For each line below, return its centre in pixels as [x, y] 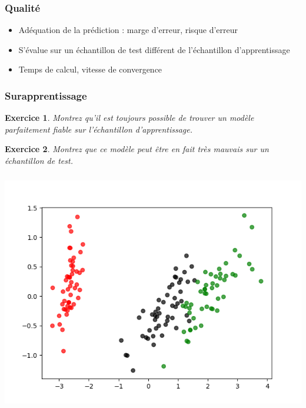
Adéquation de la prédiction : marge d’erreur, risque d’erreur [128, 30]
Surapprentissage [46, 95]
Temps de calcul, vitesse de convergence [90, 69]
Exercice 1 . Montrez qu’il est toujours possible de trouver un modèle [129, 118]
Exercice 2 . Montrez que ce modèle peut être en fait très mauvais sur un [137, 149]
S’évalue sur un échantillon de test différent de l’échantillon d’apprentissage [154, 49]
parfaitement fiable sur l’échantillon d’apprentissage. [99, 129]
